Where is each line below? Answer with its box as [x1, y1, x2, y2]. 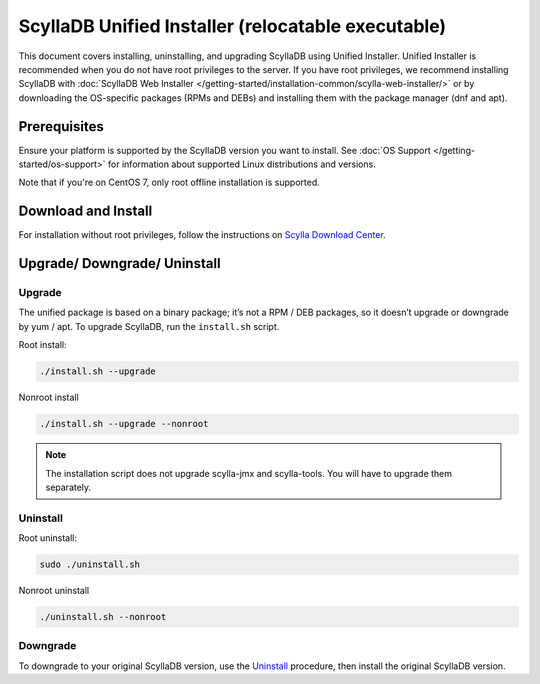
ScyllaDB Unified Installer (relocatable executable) [18, 15, 447, 37]
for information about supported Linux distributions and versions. [107, 158, 377, 170]
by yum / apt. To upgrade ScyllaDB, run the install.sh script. [18, 320, 280, 332]
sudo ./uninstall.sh [39, 559, 140, 570]
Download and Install [18, 203, 153, 220]
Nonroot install [18, 391, 79, 404]
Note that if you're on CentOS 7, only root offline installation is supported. [18, 176, 320, 189]
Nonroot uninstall [18, 585, 90, 597]
